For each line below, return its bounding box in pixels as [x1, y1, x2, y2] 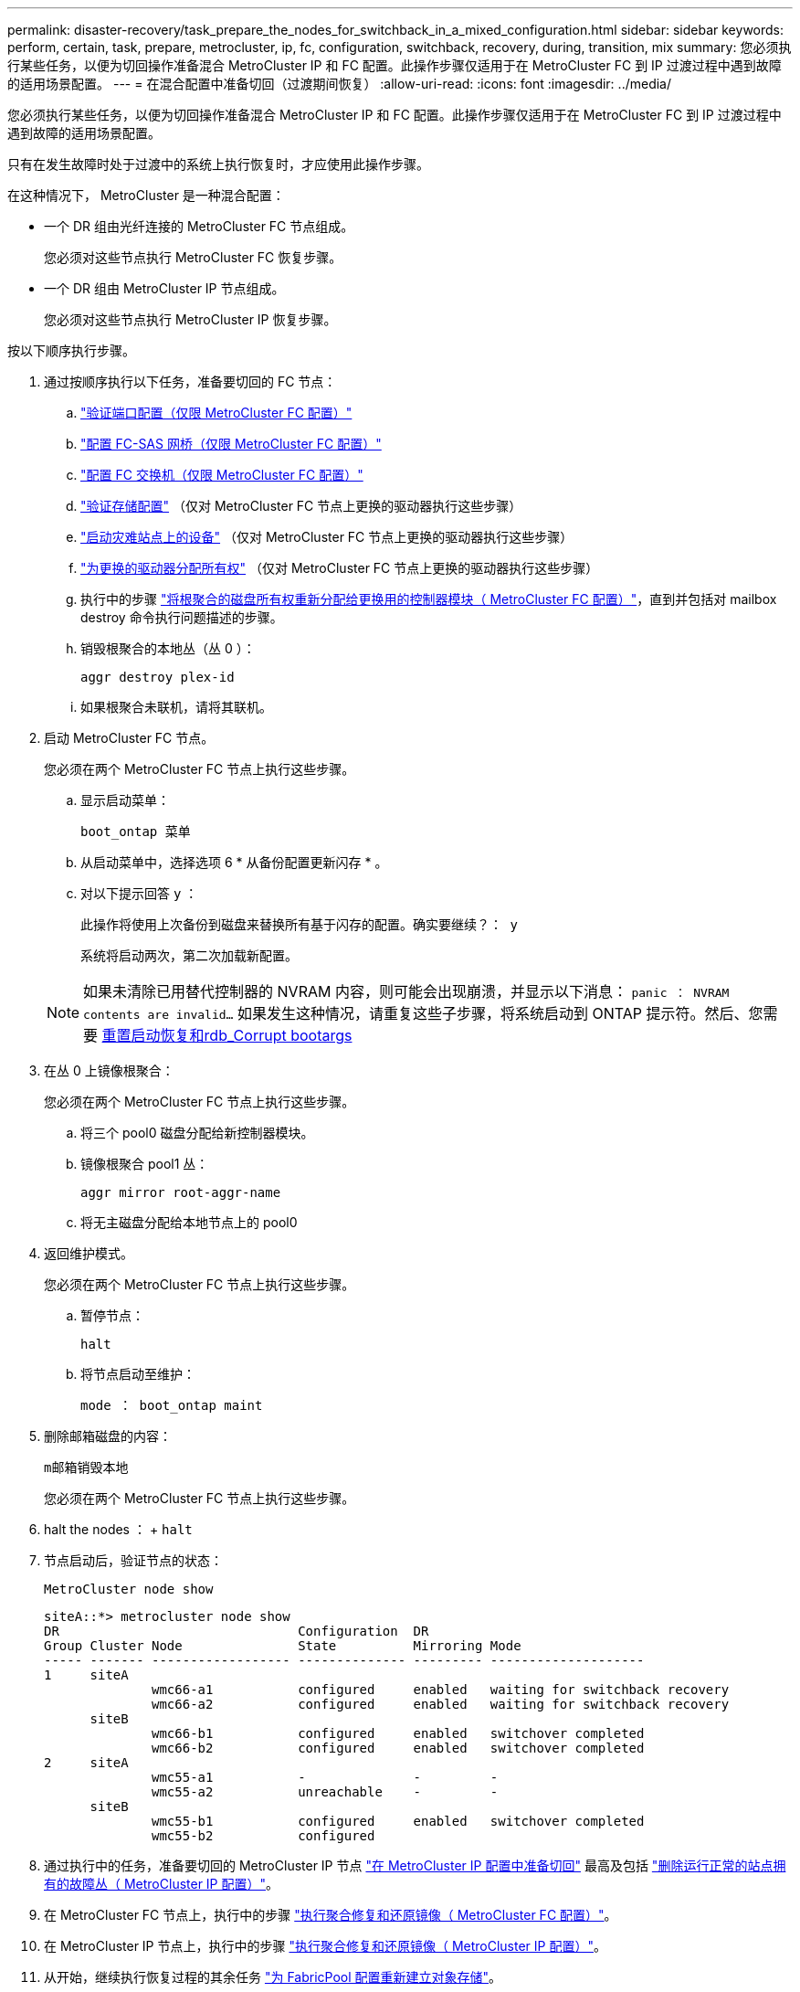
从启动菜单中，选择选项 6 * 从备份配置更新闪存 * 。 [80, 854, 388, 870]
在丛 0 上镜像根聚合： [44, 1063, 174, 1078]
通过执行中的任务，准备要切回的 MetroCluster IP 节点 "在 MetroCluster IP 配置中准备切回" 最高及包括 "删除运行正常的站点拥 [44, 1858, 786, 1873]
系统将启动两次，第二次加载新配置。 [80, 948, 298, 963]
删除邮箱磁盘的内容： [44, 1428, 172, 1444]
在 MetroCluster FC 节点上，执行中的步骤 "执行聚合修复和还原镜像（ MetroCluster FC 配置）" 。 [44, 1907, 617, 1923]
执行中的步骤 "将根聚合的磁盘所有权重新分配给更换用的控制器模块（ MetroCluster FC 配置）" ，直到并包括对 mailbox [80, 591, 777, 607]
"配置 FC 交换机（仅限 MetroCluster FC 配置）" [80, 467, 363, 482]
